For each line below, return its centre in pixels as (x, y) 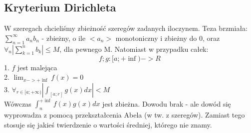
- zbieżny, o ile (64, 38)
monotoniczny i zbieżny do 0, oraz (168, 38)
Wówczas (18, 103)
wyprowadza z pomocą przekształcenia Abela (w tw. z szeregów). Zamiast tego (125, 114)
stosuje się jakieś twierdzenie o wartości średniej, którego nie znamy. (108, 124)
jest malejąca (37, 67)
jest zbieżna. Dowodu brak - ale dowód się (167, 103)
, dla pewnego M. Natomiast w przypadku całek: (134, 49)
